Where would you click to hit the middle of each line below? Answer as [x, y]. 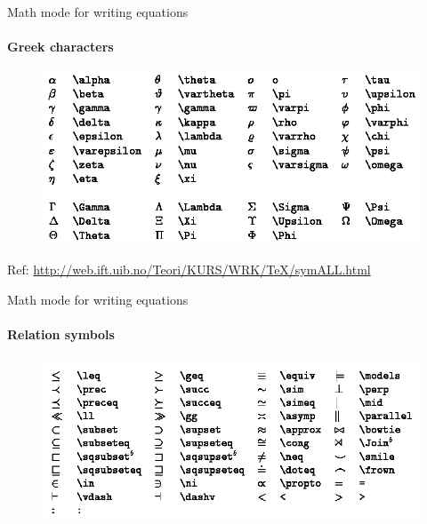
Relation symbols [61, 333]
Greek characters [60, 47]
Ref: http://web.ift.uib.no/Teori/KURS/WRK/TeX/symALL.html [189, 269]
